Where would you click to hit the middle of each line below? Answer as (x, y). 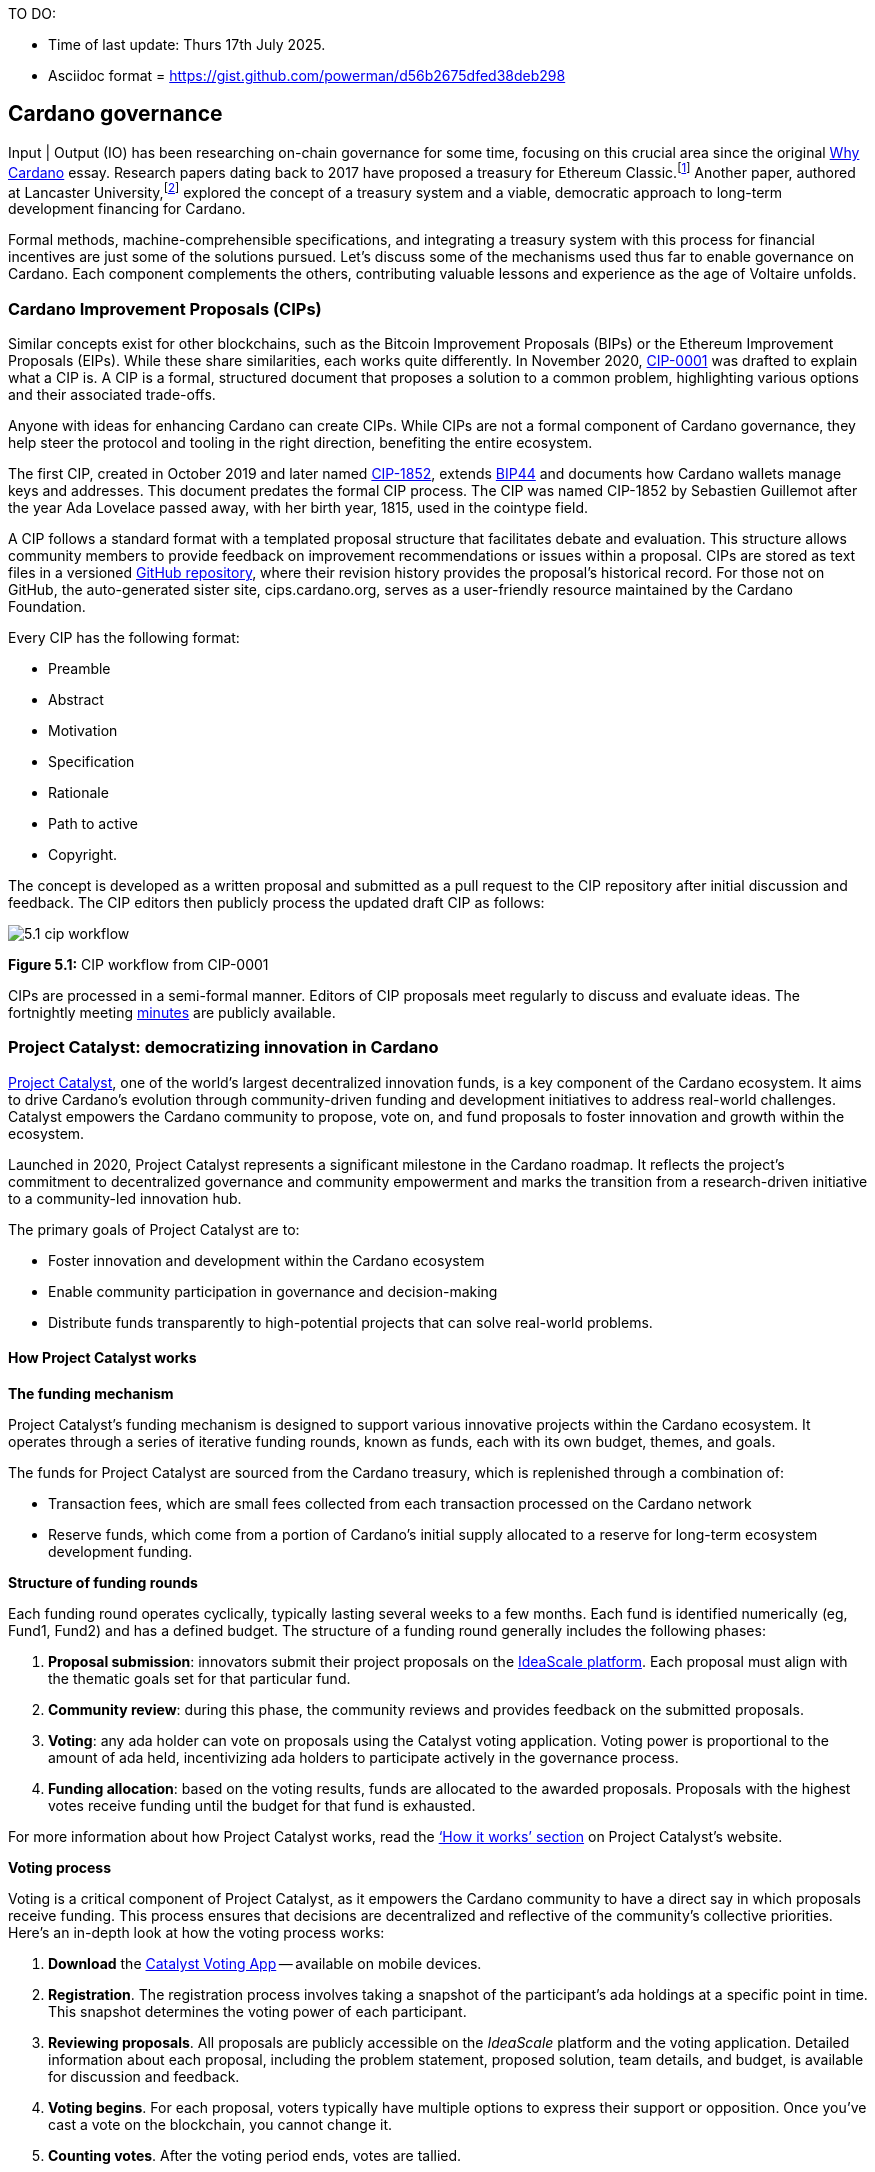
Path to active (93, 823)
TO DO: (32, 13)
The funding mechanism (91, 1393)
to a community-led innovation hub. (125, 1198)
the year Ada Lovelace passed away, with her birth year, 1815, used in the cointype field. (298, 507)
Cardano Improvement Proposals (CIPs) (165, 308)
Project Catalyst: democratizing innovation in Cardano (223, 1047)
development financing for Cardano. (127, 209)
